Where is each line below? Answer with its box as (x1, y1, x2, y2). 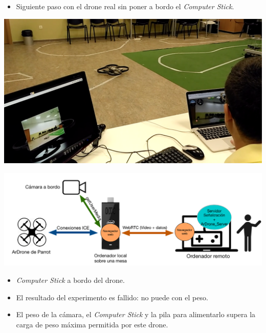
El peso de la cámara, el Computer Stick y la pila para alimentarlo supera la (16, 309, 256, 320)
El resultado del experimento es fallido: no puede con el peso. (16, 292, 208, 302)
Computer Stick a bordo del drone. (16, 274, 125, 285)
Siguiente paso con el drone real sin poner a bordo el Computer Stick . (16, 1, 234, 11)
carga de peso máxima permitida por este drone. (16, 319, 168, 329)
